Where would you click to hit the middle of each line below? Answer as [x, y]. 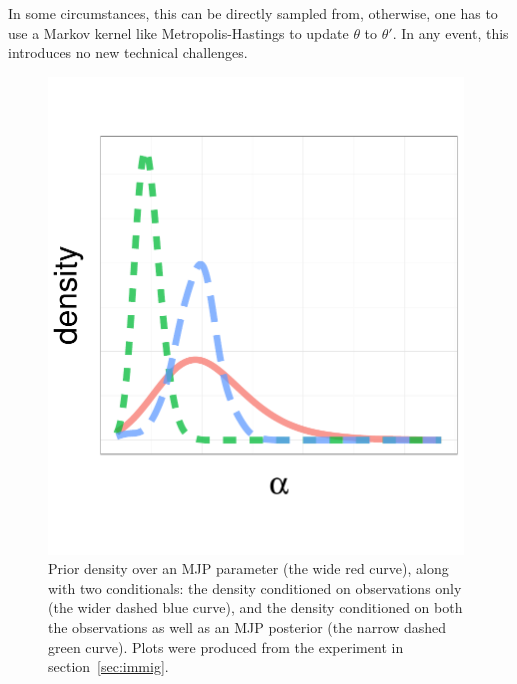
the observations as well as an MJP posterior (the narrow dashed [247, 626]
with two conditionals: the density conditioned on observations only [255, 587]
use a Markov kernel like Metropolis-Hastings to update [178, 32]
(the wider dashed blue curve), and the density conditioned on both [255, 607]
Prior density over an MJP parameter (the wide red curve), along [248, 568]
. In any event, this [450, 32]
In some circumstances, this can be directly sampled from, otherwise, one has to [253, 13]
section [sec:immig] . [108, 666]
